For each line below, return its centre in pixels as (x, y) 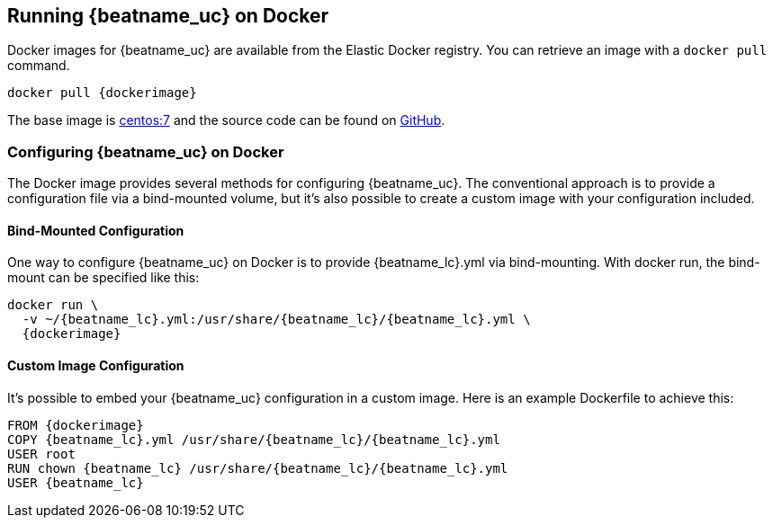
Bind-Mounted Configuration (96, 230)
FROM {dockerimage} (76, 425)
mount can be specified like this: (103, 278)
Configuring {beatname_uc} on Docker (146, 151)
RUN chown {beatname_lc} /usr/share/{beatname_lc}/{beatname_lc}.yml (258, 468)
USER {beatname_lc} (76, 482)
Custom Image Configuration (96, 365)
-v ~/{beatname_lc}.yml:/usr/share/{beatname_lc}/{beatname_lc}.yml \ (276, 320)
